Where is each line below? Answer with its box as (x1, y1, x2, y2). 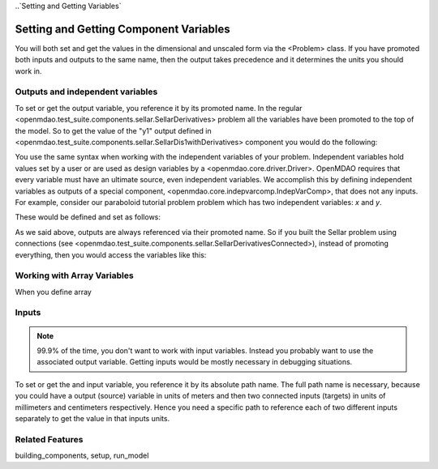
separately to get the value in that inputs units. (15, 413, 170, 423)
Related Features (15, 433, 84, 445)
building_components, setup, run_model (15, 450, 149, 461)
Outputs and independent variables (15, 86, 158, 97)
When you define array (15, 287, 92, 296)
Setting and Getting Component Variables (15, 22, 230, 36)
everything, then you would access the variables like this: (15, 249, 207, 259)
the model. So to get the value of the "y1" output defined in (15, 126, 213, 135)
